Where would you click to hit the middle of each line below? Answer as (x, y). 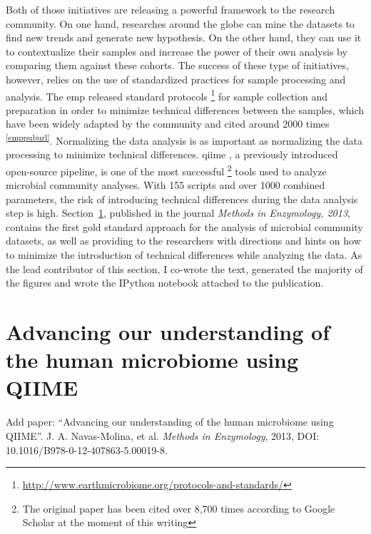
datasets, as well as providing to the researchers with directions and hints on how (183, 241)
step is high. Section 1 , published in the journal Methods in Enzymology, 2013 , (178, 213)
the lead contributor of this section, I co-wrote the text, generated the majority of (184, 268)
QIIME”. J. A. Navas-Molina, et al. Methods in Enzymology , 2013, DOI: (163, 435)
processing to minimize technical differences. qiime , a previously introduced (172, 154)
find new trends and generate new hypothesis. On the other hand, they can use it (184, 37)
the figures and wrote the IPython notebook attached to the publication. (165, 283)
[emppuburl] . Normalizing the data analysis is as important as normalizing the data (184, 139)
